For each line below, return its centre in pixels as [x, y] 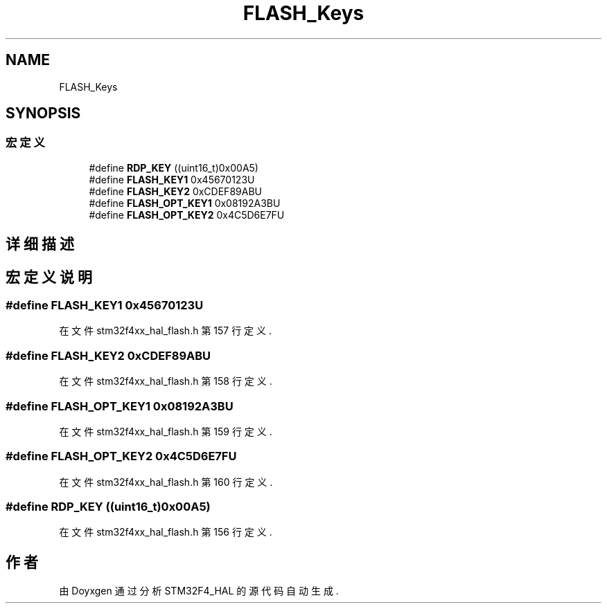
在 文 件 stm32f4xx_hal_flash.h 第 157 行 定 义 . [166, 331]
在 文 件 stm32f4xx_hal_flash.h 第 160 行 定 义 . [166, 482]
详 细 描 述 [40, 244]
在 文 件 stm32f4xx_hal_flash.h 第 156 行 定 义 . [166, 532]
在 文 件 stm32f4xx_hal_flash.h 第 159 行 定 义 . [166, 431]
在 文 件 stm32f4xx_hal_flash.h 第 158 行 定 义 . [166, 381]
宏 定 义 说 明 [49, 277]
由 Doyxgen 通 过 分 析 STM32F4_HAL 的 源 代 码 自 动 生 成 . [199, 591]
